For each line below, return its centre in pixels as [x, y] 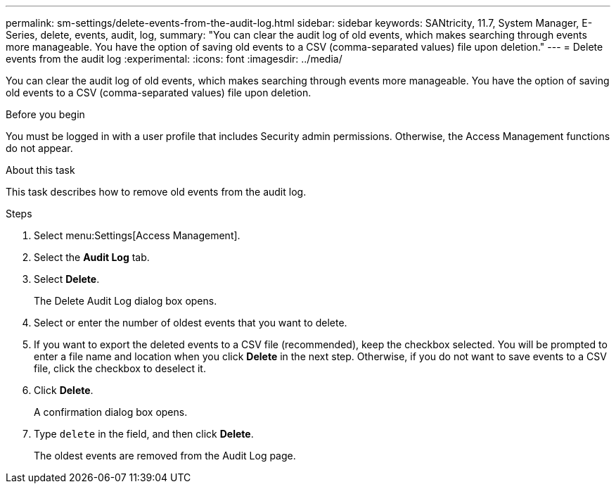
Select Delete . [67, 279]
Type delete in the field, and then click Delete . [144, 434]
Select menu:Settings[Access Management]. [137, 235]
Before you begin [45, 114]
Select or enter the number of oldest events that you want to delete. [191, 323]
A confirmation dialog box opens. [111, 412]
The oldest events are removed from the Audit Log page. [165, 456]
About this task [40, 170]
